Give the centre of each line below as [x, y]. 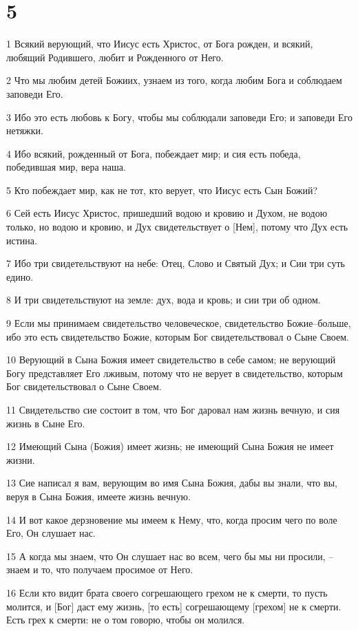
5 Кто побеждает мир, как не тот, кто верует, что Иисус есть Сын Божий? [162, 190]
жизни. [21, 459]
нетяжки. [25, 130]
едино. [20, 276]
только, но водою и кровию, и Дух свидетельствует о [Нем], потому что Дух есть [177, 227]
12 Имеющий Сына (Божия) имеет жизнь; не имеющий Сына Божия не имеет [170, 446]
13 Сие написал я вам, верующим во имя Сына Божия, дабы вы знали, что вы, [172, 483]
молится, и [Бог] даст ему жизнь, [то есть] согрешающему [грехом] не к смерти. [174, 606]
